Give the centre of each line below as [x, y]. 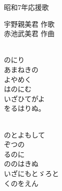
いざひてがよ [25, 98]
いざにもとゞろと [31, 173]
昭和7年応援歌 [26, 7]
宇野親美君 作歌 [29, 24]
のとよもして [25, 134]
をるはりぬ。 [25, 108]
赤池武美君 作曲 [29, 33]
